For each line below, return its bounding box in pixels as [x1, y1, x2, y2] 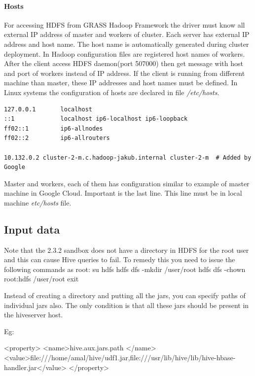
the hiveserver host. [4, 309, 63, 320]
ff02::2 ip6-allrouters [4, 135, 110, 142]
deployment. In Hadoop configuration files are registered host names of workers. [4, 48, 245, 59]
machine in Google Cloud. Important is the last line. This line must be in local [4, 188, 242, 198]
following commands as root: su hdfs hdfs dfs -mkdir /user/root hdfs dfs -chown [4, 264, 246, 274]
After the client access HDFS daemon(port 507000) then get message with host [4, 58, 243, 68]
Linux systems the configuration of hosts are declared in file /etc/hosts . [4, 87, 219, 97]
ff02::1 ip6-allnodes [4, 125, 103, 132]
